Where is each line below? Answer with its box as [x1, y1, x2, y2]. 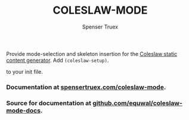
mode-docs [6, 106, 41, 115]
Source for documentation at [6, 99, 91, 107]
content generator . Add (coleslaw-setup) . [6, 56, 109, 64]
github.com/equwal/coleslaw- [92, 99, 183, 107]
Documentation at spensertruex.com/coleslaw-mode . [6, 83, 166, 91]
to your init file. [6, 68, 43, 75]
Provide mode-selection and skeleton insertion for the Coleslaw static [6, 50, 178, 57]
